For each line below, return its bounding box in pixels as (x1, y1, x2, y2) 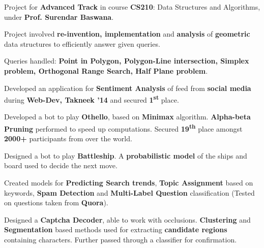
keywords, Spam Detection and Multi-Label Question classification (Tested (4, 187, 255, 198)
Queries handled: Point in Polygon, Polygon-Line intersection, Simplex (4, 55, 249, 66)
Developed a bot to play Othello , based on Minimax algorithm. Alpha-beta (4, 111, 251, 122)
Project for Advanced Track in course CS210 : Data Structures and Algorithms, (4, 2, 260, 12)
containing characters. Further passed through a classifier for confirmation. (4, 234, 237, 244)
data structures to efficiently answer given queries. (4, 38, 160, 49)
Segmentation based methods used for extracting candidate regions (4, 224, 227, 235)
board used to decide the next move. (4, 160, 118, 171)
